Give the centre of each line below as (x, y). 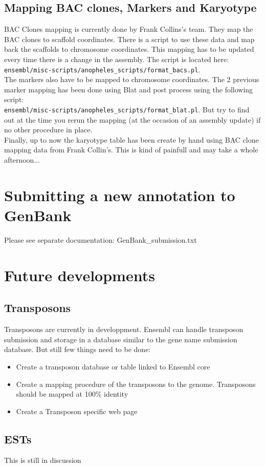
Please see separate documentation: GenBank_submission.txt (101, 239)
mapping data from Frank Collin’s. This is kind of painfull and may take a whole (131, 150)
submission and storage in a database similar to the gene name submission (121, 339)
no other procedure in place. (48, 130)
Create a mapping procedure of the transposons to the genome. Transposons (136, 384)
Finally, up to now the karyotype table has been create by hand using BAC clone (131, 139)
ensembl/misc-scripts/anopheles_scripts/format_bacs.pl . (102, 69)
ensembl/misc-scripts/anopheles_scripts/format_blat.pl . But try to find (127, 110)
